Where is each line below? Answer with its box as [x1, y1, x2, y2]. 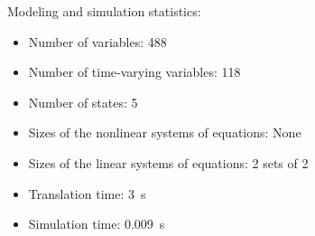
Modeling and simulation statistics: [7, 2, 201, 20]
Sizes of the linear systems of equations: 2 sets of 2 [28, 153, 309, 172]
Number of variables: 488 [28, 32, 167, 51]
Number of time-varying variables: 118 [28, 62, 241, 81]
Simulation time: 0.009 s [28, 214, 165, 233]
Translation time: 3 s [28, 184, 146, 203]
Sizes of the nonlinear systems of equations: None [28, 123, 301, 142]
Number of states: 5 [28, 92, 138, 111]
